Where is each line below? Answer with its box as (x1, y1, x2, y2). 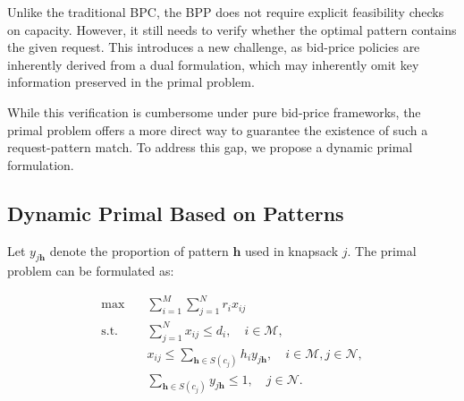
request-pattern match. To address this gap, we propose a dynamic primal (7, 138, 413, 157)
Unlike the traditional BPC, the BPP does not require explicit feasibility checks (7, 3, 444, 21)
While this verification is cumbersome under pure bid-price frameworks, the (7, 102, 421, 121)
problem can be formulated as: (7, 261, 174, 280)
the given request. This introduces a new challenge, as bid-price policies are (7, 38, 420, 56)
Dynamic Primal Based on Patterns (7, 199, 344, 226)
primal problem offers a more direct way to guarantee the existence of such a (7, 120, 428, 139)
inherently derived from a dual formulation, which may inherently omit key (7, 55, 419, 73)
